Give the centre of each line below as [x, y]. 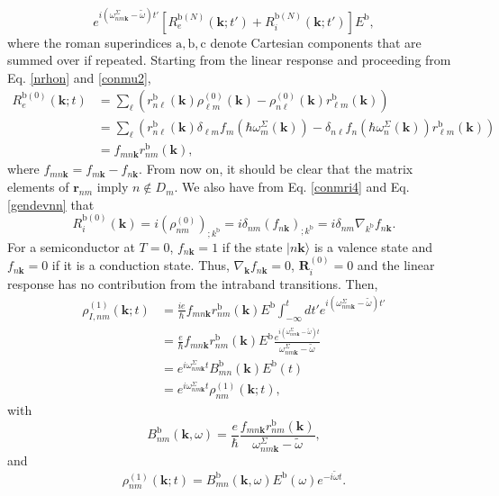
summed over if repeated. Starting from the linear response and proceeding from [229, 60]
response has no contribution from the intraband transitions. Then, [193, 283]
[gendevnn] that [51, 204]
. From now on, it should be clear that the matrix [276, 169]
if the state [252, 246]
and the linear [396, 265]
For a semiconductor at [71, 246]
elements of [38, 187]
